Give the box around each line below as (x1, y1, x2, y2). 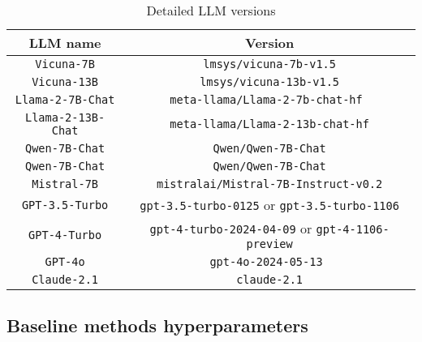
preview (246, 237, 293, 250)
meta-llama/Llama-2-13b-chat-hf (170, 118, 369, 130)
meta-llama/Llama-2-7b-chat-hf (170, 93, 363, 106)
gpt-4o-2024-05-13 (209, 255, 323, 268)
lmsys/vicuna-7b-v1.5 (203, 58, 336, 71)
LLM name (28, 33, 101, 52)
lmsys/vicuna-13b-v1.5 (200, 75, 340, 88)
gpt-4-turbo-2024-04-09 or (149, 219, 312, 237)
